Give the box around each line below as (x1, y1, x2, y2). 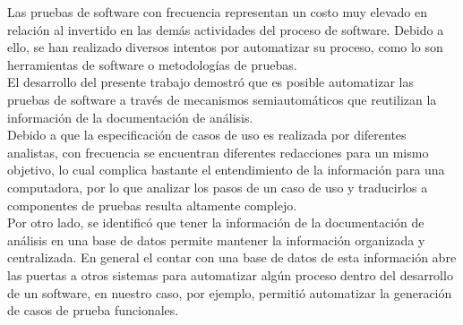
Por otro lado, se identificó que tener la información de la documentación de (7, 213, 424, 232)
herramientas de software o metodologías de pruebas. (7, 55, 297, 73)
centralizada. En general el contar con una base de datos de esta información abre (7, 248, 457, 267)
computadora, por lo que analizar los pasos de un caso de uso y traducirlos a (7, 177, 428, 196)
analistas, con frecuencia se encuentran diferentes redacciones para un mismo (7, 142, 429, 161)
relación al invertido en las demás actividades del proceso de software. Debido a (7, 20, 444, 38)
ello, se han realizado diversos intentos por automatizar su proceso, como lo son (7, 38, 443, 56)
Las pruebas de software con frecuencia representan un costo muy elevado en (7, 3, 427, 21)
